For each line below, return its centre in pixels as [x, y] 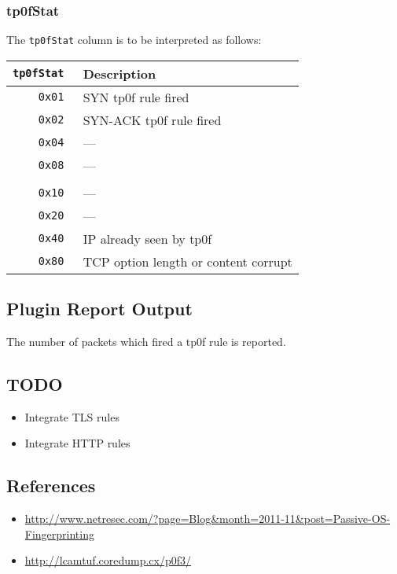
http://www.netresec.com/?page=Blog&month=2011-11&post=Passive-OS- [208, 519]
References [51, 486]
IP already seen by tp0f [147, 238]
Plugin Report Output [99, 309]
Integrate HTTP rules [77, 443]
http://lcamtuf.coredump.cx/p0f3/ [108, 560]
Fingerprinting [59, 534]
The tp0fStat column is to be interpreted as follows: [134, 40]
